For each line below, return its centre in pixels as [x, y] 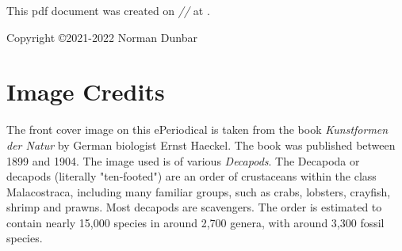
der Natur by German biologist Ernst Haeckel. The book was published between [201, 145]
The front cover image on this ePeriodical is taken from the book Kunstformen [197, 129]
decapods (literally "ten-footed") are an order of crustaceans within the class [191, 176]
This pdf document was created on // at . [108, 10]
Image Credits [86, 91]
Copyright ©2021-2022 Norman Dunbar [102, 37]
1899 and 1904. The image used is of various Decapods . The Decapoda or [183, 160]
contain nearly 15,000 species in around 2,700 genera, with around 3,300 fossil [195, 222]
